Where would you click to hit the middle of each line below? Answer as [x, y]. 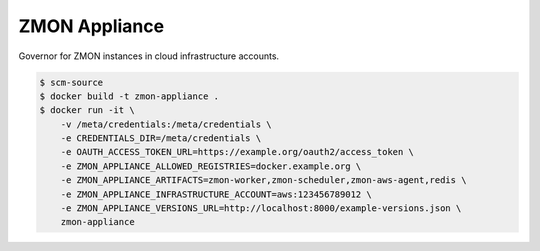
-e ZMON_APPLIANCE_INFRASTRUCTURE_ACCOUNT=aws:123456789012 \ [216, 194]
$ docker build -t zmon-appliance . [129, 96]
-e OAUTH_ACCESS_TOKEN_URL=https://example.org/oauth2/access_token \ [237, 152]
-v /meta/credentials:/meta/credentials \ [166, 124]
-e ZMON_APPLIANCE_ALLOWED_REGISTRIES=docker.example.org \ [211, 166]
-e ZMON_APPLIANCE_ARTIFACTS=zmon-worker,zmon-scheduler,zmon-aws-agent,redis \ [263, 180]
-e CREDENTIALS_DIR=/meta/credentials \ [161, 138]
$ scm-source [71, 82]
